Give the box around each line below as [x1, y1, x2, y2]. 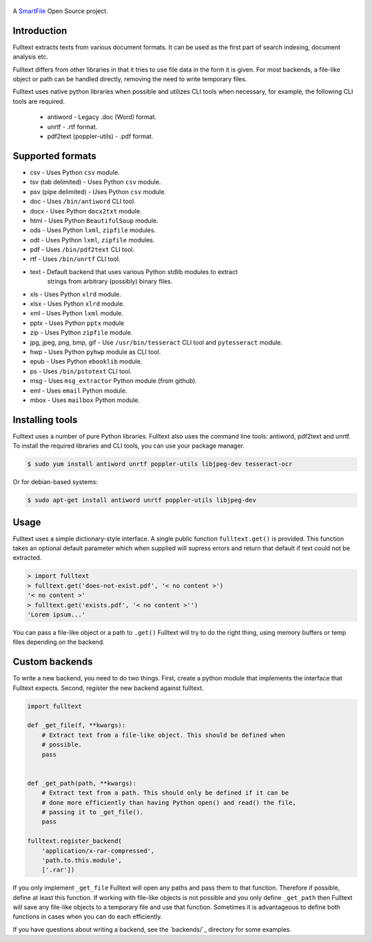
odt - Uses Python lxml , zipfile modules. [30, 235, 155, 244]
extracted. [12, 554, 42, 562]
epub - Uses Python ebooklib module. [30, 357, 143, 366]
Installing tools [12, 414, 78, 426]
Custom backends [12, 656, 93, 668]
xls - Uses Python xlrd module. [30, 290, 122, 298]
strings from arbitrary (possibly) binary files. [47, 278, 173, 286]
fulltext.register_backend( [27, 837, 122, 845]
